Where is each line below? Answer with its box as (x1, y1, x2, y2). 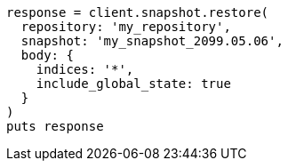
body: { (20, 48, 74, 62)
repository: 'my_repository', (20, 20, 231, 34)
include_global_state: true (36, 76, 231, 91)
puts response (6, 119, 104, 133)
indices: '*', (36, 62, 134, 76)
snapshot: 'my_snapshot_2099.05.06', (20, 34, 284, 48)
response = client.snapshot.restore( (6, 5, 269, 20)
